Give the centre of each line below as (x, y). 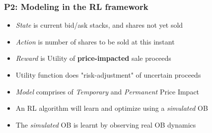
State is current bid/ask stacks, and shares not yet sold (99, 25)
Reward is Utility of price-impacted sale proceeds (93, 58)
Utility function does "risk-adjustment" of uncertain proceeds (108, 75)
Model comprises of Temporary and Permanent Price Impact (107, 91)
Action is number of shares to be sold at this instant (95, 41)
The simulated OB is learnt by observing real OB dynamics (106, 124)
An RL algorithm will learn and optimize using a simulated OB (112, 108)
